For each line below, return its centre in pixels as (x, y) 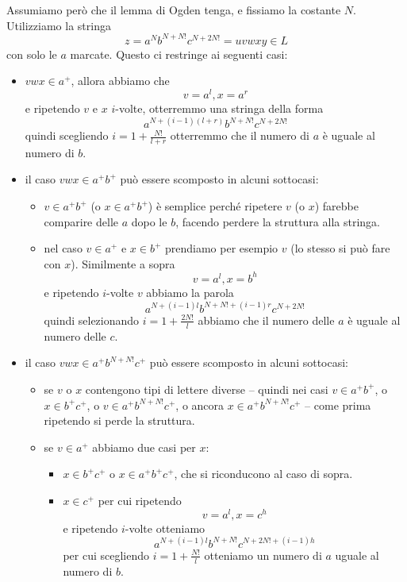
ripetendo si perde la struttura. (119, 420)
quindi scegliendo (67, 135)
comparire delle (81, 221)
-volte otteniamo (165, 528)
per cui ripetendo (140, 500)
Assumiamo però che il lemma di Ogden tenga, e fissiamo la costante (174, 10)
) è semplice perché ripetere (215, 206)
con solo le (32, 54)
